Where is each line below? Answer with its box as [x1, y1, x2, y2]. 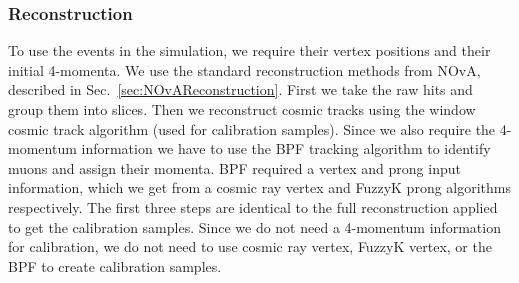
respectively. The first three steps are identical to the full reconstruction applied [8, 196, 498, 217]
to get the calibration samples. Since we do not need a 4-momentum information [8, 216, 501, 237]
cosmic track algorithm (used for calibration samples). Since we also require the [8, 118, 496, 139]
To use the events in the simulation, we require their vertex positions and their [8, 40, 491, 61]
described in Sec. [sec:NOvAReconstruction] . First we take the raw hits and [8, 79, 473, 100]
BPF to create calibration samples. [8, 255, 222, 276]
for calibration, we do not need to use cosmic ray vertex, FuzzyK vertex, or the [8, 236, 492, 257]
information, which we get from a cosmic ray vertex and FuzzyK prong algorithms [8, 177, 512, 198]
